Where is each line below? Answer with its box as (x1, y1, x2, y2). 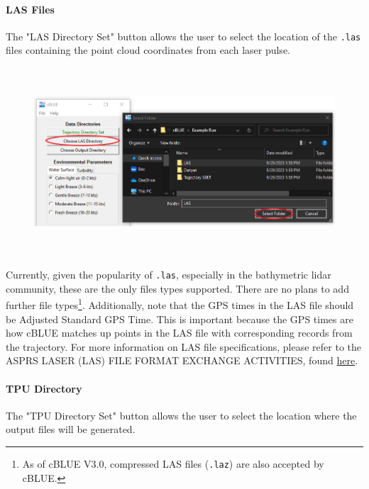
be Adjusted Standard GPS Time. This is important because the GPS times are (6, 311, 353, 326)
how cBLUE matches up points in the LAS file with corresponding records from (6, 325, 353, 340)
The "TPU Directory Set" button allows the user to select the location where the (6, 407, 357, 422)
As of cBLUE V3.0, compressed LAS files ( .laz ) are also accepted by (22, 456, 324, 471)
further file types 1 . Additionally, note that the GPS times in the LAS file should (6, 296, 354, 313)
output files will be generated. (6, 422, 136, 437)
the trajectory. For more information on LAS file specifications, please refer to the (6, 339, 362, 354)
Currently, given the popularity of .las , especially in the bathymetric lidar (6, 267, 331, 282)
